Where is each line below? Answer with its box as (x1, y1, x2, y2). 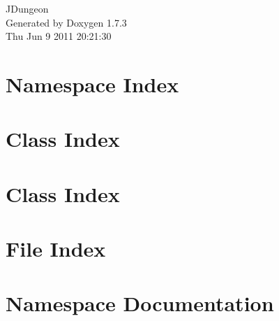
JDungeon (6, 1, 49, 15)
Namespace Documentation (6, 289, 274, 318)
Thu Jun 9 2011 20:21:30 (6, 29, 112, 43)
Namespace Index (6, 69, 179, 98)
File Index (6, 234, 106, 263)
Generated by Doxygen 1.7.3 (6, 15, 127, 29)
